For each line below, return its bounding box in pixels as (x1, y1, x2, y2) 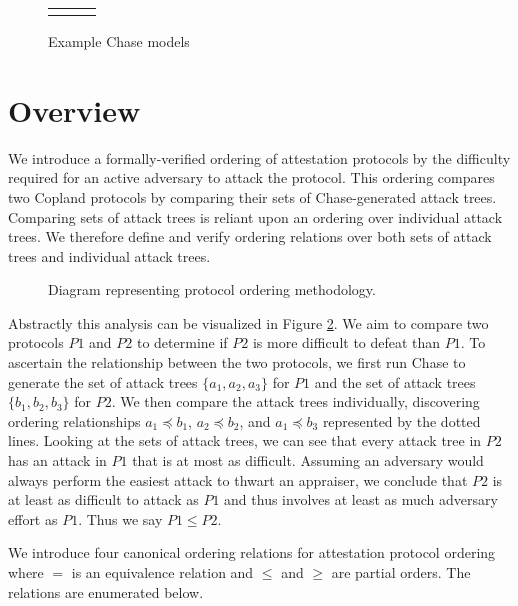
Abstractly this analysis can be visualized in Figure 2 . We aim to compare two (8, 312, 489, 333)
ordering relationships (8, 410, 141, 431)
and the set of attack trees (314, 371, 476, 392)
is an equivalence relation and (71, 562, 254, 582)
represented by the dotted (322, 410, 481, 431)
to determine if (136, 332, 228, 353)
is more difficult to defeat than (252, 332, 441, 353)
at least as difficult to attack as (8, 489, 199, 510)
